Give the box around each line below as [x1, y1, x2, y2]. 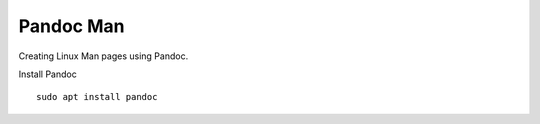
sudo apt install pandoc [36, 91, 158, 103]
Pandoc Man [18, 15, 125, 37]
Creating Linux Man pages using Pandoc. [18, 50, 189, 62]
